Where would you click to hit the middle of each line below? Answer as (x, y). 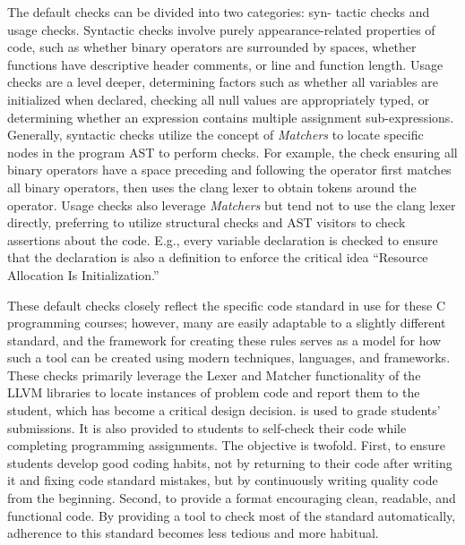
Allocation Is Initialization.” (83, 274)
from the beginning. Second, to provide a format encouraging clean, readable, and (232, 498)
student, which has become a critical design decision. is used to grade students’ (224, 410)
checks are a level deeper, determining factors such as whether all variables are (223, 82)
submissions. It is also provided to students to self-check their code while (207, 427)
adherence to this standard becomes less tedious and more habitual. (193, 533)
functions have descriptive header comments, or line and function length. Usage (225, 64)
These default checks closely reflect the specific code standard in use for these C (227, 305)
